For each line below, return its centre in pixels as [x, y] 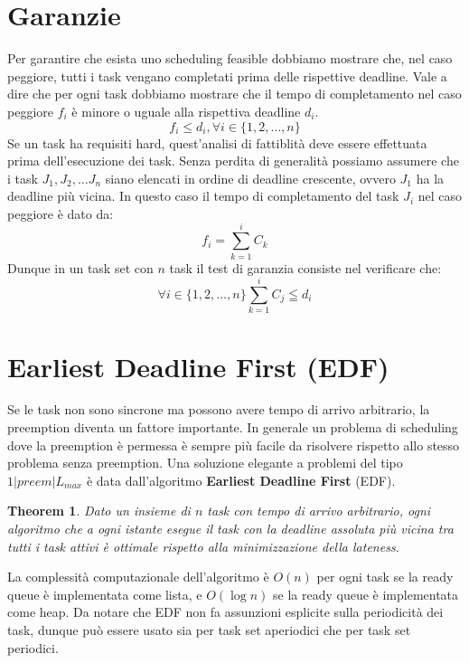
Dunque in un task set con [80, 267]
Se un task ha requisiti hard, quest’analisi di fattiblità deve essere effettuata [217, 142]
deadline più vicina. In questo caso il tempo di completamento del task [203, 196]
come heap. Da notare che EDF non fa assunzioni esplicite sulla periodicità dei [225, 612]
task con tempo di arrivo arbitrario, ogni [319, 511]
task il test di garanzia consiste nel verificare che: [305, 267]
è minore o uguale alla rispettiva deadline [186, 111]
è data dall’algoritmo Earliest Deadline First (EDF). [241, 480]
